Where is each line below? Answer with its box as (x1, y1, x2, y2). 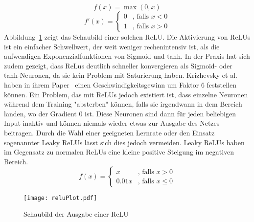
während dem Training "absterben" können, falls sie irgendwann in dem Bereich (4, 99, 242, 109)
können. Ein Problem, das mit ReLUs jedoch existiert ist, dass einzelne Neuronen (4, 89, 248, 99)
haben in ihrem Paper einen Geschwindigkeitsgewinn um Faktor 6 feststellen (4, 79, 236, 89)
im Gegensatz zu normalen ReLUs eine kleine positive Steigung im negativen (4, 147, 234, 157)
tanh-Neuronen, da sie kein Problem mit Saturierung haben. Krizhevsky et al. (4, 70, 237, 80)
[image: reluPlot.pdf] (23, 195, 97, 202)
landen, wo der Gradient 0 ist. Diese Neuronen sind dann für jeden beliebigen (4, 108, 236, 118)
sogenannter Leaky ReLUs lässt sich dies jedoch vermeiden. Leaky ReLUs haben (4, 137, 245, 147)
